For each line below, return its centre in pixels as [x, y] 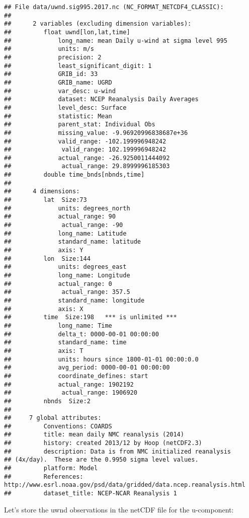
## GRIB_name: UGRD [58, 82]
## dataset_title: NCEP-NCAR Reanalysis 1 [91, 494]
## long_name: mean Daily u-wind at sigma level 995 [116, 41]
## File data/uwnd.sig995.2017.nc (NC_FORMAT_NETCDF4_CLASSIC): [114, 7]
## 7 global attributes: [53, 418]
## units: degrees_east [65, 267]
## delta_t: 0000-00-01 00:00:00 [81, 334]
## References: [44, 476]
